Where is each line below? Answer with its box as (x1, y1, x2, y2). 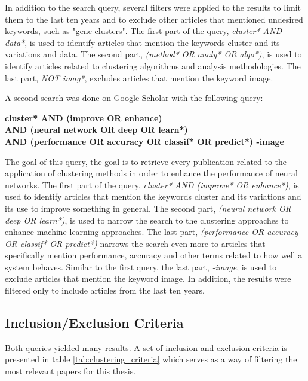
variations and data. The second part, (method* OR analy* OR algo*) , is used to (5, 48, 302, 60)
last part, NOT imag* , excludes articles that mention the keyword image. (5, 71, 273, 84)
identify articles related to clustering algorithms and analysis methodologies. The (5, 59, 301, 72)
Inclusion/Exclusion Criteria (5, 313, 184, 332)
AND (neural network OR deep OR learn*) (5, 123, 188, 136)
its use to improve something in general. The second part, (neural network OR (5, 202, 292, 214)
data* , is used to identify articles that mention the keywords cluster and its (5, 36, 280, 48)
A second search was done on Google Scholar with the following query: (5, 92, 263, 104)
